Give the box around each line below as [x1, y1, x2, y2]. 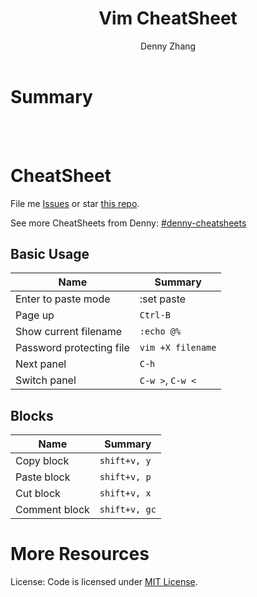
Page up [15, 308, 55, 322]
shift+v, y [99, 455, 152, 467]
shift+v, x [99, 488, 152, 499]
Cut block [15, 487, 61, 501]
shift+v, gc [99, 504, 157, 516]
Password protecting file [15, 341, 130, 355]
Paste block [15, 470, 71, 484]
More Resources [10, 543, 150, 566]
